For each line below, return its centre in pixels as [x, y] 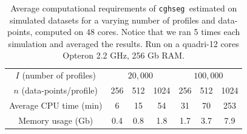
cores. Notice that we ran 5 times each [169, 32]
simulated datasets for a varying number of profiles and [113, 20]
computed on [59, 32]
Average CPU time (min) [56, 105]
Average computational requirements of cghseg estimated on [124, 8]
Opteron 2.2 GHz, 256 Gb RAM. [124, 55]
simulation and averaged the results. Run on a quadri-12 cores [123, 43]
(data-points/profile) [59, 90]
